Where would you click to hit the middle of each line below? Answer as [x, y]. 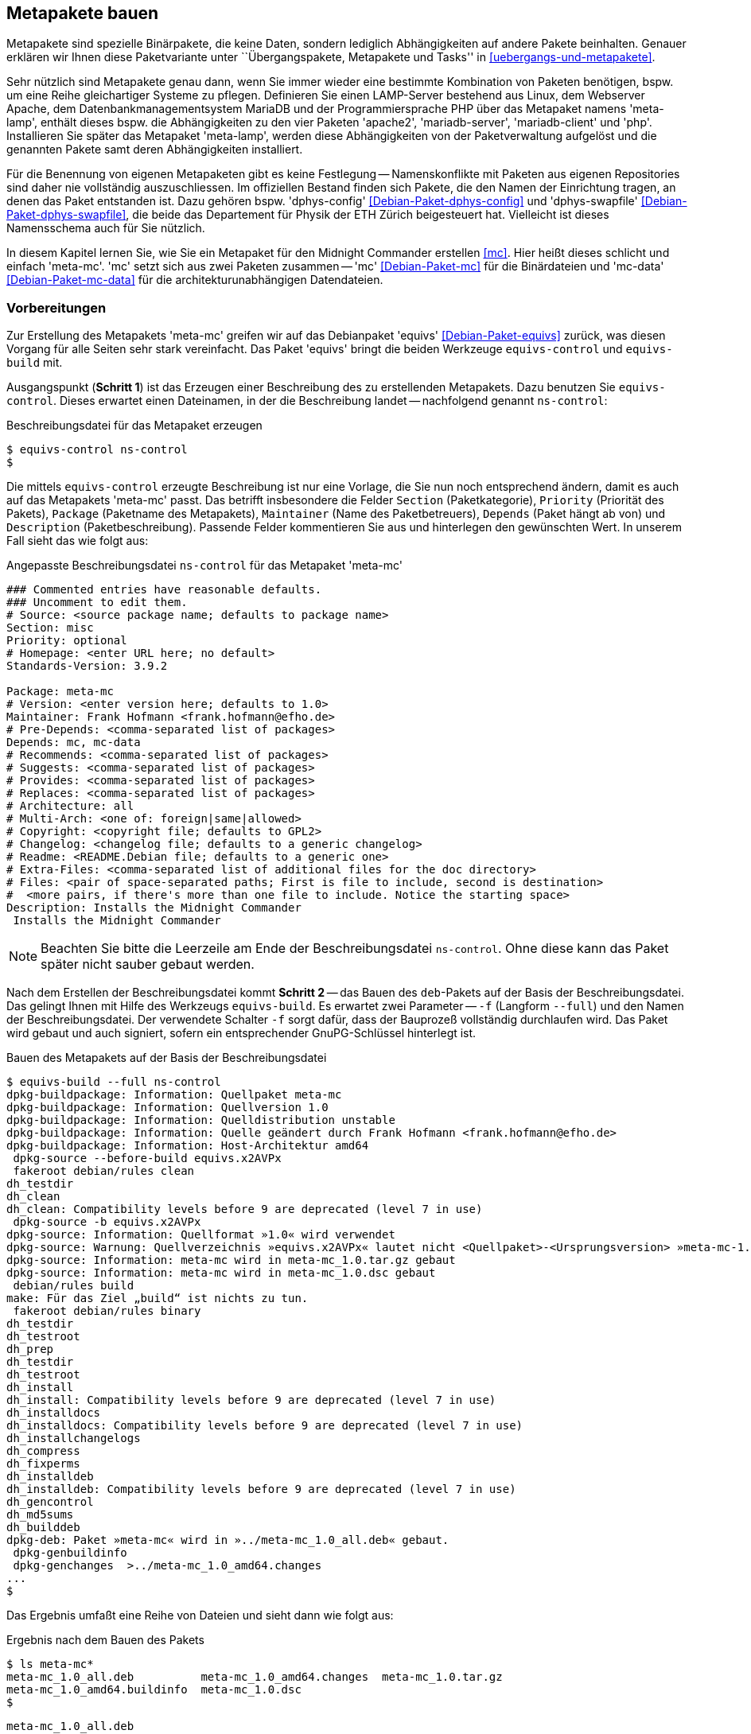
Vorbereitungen [56, 307]
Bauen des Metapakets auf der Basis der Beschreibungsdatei [167, 1058]
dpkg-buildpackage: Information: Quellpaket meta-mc [174, 1095]
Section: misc [50, 628]
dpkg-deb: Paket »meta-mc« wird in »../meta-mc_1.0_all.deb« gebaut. [228, 1540]
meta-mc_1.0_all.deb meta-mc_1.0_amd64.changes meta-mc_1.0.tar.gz [255, 1677]
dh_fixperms [43, 1464]
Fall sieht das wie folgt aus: [78, 541]
